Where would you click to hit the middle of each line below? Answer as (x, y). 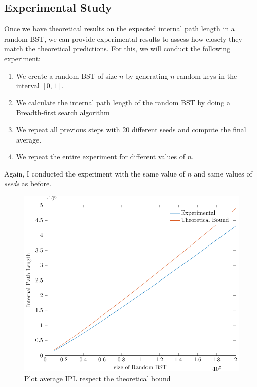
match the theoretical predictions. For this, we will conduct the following (117, 48)
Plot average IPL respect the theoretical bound (98, 378)
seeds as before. (28, 183)
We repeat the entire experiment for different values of (100, 156)
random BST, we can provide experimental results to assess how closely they (123, 38)
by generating (147, 75)
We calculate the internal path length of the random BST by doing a (123, 102)
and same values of (223, 173)
